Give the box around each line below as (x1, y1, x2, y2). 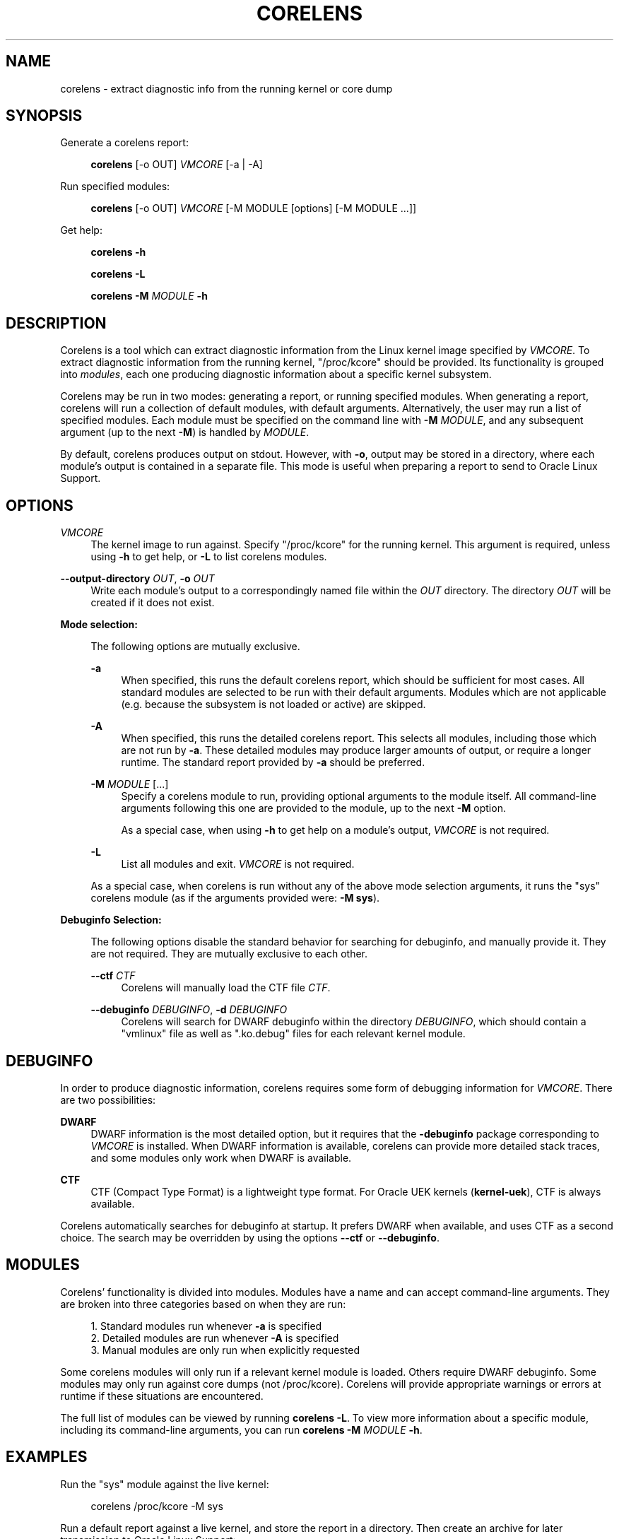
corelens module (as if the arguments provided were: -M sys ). (90, 892, 380, 904)
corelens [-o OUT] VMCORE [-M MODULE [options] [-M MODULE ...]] (90, 202, 417, 215)
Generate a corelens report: (60, 136, 189, 149)
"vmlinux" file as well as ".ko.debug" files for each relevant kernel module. (121, 1027, 466, 1040)
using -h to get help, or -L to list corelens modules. (90, 550, 327, 563)
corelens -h (90, 246, 146, 259)
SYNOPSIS (6, 107, 83, 125)
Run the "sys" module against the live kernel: (60, 1478, 269, 1490)
